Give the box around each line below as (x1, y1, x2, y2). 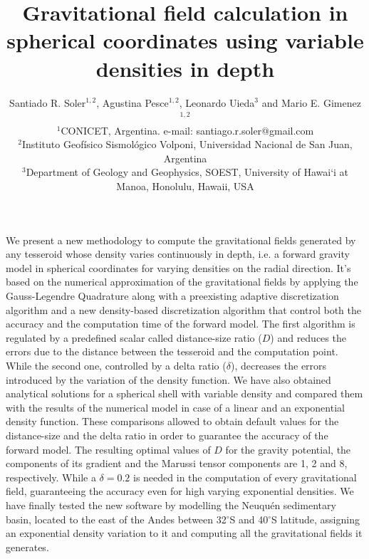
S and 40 (229, 511, 269, 526)
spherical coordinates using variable (6, 26, 364, 55)
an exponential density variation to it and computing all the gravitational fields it (6, 526, 363, 540)
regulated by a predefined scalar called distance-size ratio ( (6, 330, 262, 345)
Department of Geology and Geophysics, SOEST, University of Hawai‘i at (26, 164, 349, 179)
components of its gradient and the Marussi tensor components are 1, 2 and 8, (6, 456, 348, 471)
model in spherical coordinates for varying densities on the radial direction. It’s (6, 260, 351, 275)
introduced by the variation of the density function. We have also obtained (6, 372, 331, 387)
